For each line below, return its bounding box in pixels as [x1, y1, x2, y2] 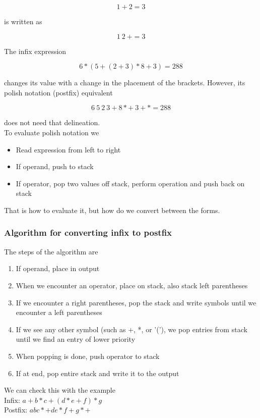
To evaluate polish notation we [4, 127, 99, 137]
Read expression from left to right [16, 144, 121, 154]
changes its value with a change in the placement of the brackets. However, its [4, 77, 245, 88]
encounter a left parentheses [16, 307, 102, 318]
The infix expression [4, 45, 67, 56]
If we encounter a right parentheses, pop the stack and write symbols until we [16, 297, 256, 307]
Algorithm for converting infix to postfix [4, 226, 172, 239]
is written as [4, 16, 42, 26]
